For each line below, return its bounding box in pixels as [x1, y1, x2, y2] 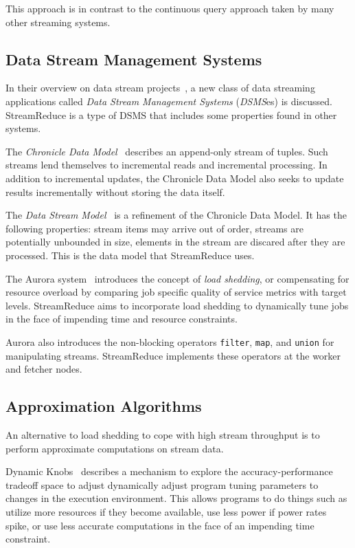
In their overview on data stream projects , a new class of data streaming [5, 80, 315, 95]
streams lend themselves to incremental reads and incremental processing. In [5, 157, 328, 172]
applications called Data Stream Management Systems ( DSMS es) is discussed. [5, 94, 332, 108]
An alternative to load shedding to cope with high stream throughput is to [5, 427, 320, 441]
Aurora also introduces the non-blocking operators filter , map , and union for [5, 334, 334, 349]
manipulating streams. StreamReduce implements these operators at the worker [5, 348, 341, 362]
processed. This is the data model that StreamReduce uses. [5, 248, 255, 262]
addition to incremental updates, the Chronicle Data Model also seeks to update [5, 171, 344, 185]
